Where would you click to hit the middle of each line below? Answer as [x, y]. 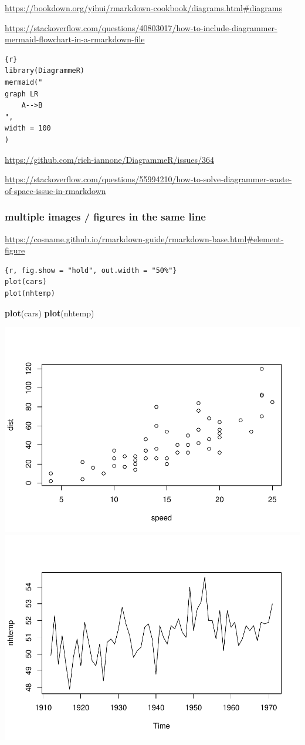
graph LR [22, 94]
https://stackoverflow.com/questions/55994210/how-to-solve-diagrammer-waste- [148, 179]
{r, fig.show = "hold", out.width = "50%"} [91, 270]
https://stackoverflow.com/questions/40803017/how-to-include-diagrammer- [141, 27]
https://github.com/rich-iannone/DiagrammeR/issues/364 [110, 159]
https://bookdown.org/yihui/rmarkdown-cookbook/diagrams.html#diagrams [144, 8]
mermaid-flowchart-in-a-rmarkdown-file [75, 39]
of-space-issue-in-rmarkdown [55, 190]
